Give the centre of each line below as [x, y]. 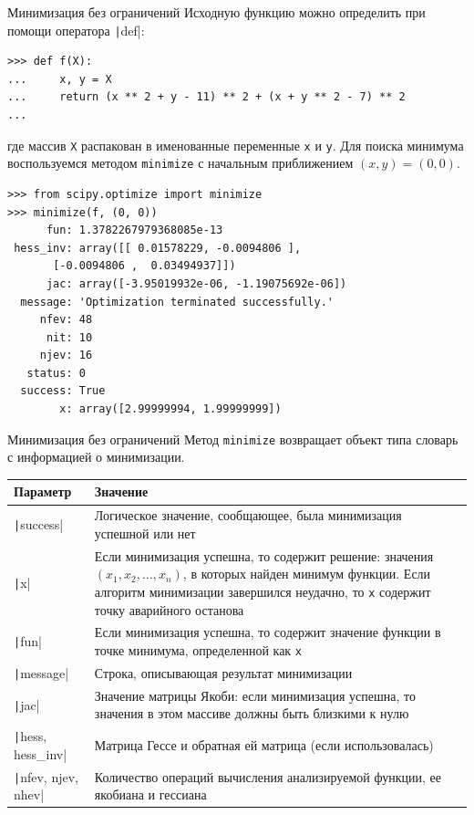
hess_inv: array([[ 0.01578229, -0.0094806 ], [158, 248]
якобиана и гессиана [150, 794]
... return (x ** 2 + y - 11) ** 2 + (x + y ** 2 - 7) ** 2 [206, 97]
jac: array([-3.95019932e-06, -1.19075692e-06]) [196, 283]
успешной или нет [145, 533]
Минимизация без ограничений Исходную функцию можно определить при [216, 12]
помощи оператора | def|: [76, 30]
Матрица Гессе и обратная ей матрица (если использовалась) [264, 745]
